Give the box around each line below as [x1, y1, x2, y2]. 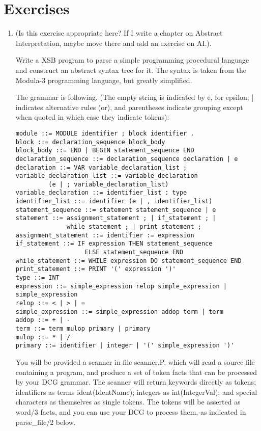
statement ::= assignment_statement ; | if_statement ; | [15, 214, 216, 222]
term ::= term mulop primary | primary [15, 325, 151, 332]
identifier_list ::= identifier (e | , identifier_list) [15, 198, 213, 205]
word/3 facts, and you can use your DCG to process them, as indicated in [15, 406, 246, 417]
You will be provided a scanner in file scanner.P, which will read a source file [15, 356, 255, 367]
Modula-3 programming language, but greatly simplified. [15, 74, 192, 85]
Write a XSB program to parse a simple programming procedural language [15, 55, 249, 65]
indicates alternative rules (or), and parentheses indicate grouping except [15, 101, 243, 112]
